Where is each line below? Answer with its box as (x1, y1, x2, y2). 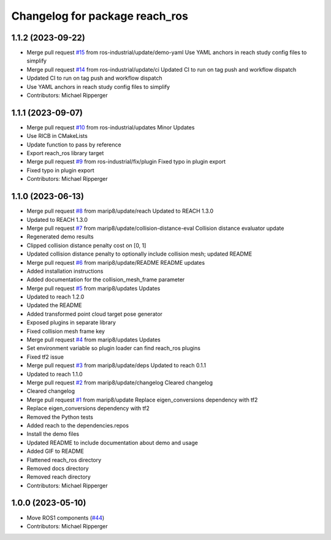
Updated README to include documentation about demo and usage (26, 439, 199, 446)
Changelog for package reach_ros (11, 9, 188, 23)
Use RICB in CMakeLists (26, 132, 88, 140)
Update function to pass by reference (26, 141, 122, 148)
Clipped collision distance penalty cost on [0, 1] (26, 241, 146, 249)
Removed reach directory (26, 473, 91, 481)
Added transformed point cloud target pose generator (26, 310, 162, 318)
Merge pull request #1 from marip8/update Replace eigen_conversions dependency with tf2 (26, 396, 258, 403)
